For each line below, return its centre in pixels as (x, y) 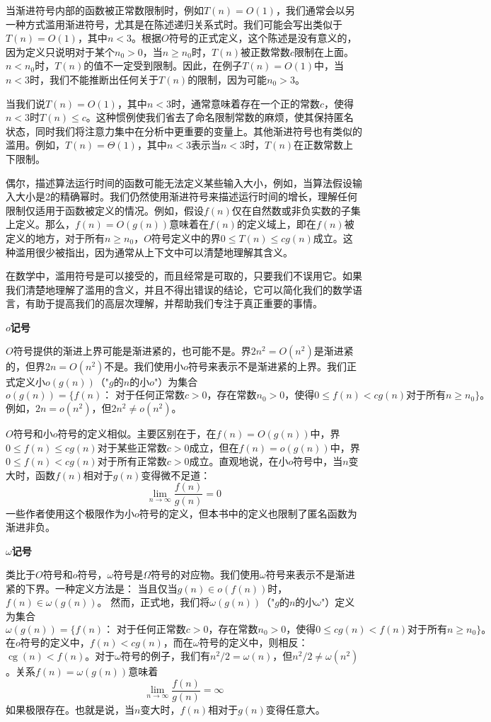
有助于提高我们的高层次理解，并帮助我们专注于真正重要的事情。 (174, 303)
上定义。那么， (40, 224)
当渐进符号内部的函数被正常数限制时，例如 (105, 10)
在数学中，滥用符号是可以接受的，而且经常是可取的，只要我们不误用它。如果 (184, 276)
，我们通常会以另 (315, 10)
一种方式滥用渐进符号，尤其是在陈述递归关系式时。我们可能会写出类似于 (174, 24)
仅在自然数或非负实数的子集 (296, 210)
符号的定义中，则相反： (254, 642)
